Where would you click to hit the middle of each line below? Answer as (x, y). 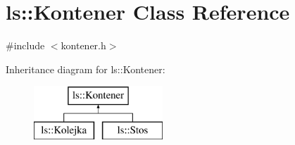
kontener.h (83, 45)
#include (25, 45)
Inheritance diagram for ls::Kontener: (86, 69)
